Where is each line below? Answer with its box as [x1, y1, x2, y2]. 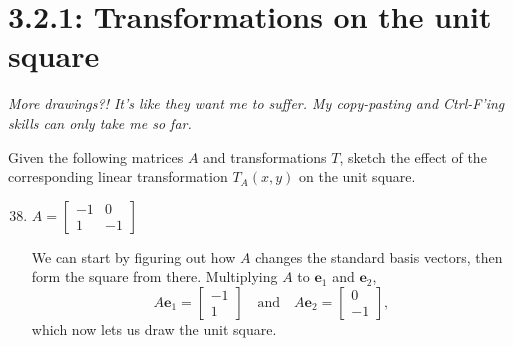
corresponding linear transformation [8, 166, 228, 187]
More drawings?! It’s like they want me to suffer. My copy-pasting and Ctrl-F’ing [8, 93, 505, 114]
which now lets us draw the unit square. [31, 318, 277, 339]
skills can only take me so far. [8, 112, 192, 133]
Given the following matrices [8, 146, 184, 167]
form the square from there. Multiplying [31, 266, 278, 287]
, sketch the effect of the [339, 146, 487, 167]
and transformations [203, 146, 327, 167]
